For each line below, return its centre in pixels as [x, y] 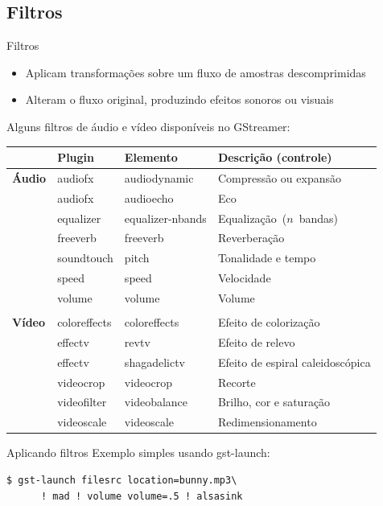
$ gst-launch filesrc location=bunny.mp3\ [122, 480]
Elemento [151, 157]
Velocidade [244, 278]
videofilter [82, 402]
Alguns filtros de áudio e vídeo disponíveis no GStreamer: [148, 126]
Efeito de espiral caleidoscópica [294, 362]
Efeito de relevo [256, 341]
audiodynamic [159, 177]
